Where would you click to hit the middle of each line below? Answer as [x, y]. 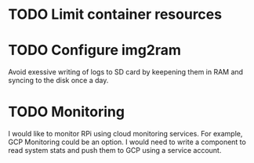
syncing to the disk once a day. [58, 81]
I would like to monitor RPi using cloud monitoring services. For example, [125, 134]
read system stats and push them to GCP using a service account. [115, 150]
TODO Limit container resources [115, 14]
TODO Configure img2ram [95, 51]
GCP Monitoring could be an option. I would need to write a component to [127, 142]
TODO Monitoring [67, 112]
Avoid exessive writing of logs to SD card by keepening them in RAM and [126, 72]
